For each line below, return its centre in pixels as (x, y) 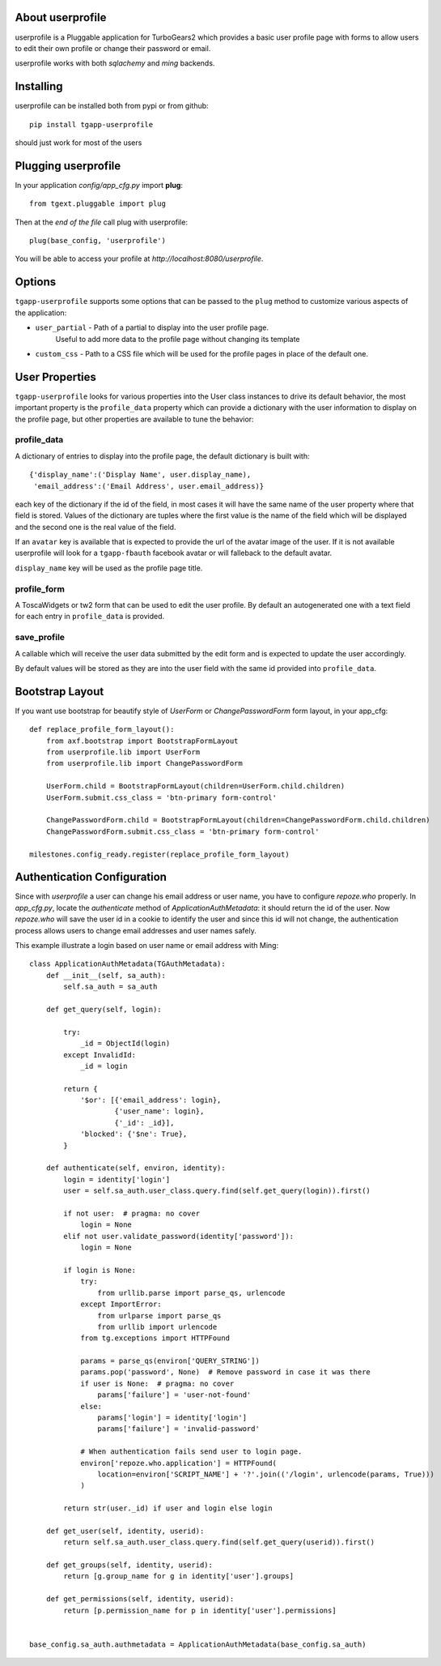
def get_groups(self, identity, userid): (129, 1565)
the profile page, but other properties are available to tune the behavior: (134, 419)
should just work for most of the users (78, 143)
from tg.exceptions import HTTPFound (155, 1338)
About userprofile (61, 17)
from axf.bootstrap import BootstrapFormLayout (142, 741)
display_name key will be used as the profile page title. (109, 568)
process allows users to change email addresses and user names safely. (136, 930)
